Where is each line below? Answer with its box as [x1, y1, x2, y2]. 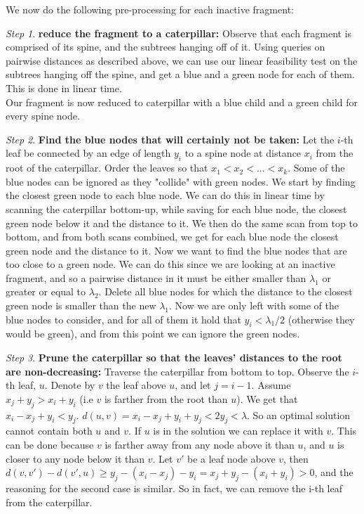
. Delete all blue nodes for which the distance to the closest [98, 284, 353, 299]
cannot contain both [6, 423, 93, 438]
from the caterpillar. [6, 494, 93, 509]
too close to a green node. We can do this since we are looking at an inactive [6, 257, 335, 271]
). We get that [236, 391, 298, 406]
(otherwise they [288, 311, 355, 326]
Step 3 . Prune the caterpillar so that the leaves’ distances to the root [6, 350, 342, 365]
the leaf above [106, 378, 166, 392]
